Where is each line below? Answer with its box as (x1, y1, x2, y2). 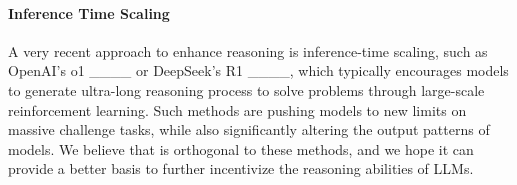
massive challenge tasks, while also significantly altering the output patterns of (8, 119, 490, 140)
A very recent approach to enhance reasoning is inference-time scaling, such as (8, 40, 488, 61)
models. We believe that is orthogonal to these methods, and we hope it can (8, 138, 474, 159)
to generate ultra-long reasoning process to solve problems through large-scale (8, 79, 485, 100)
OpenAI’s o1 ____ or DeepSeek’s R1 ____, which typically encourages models (8, 60, 509, 81)
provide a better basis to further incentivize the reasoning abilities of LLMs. (8, 158, 474, 179)
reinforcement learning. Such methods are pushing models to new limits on (8, 99, 467, 120)
